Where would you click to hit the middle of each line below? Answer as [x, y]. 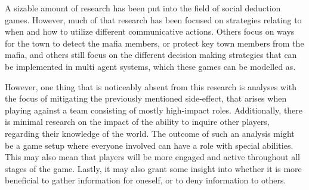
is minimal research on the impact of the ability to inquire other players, [137, 122]
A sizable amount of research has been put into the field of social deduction [143, 8]
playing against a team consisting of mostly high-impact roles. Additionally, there [154, 110]
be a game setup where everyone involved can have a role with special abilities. [149, 145]
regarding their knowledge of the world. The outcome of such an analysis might [150, 133]
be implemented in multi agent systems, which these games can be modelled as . [150, 66]
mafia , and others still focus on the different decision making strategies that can [151, 55]
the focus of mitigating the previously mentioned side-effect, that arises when [146, 98]
